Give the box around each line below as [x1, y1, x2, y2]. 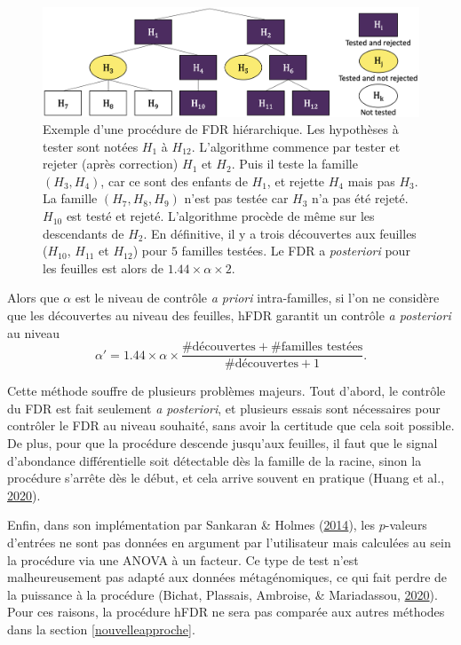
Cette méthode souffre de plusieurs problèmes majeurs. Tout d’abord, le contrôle [7, 381, 446, 400]
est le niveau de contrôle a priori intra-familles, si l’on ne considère [75, 288, 440, 307]
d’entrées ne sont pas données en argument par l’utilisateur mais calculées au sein [7, 533, 451, 552]
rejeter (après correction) [43, 154, 179, 173]
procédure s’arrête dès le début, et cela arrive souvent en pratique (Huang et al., [7, 468, 445, 487]
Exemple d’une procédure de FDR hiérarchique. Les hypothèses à [43, 120, 399, 138]
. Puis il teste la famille [231, 154, 358, 173]
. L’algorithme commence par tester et [191, 137, 401, 155]
